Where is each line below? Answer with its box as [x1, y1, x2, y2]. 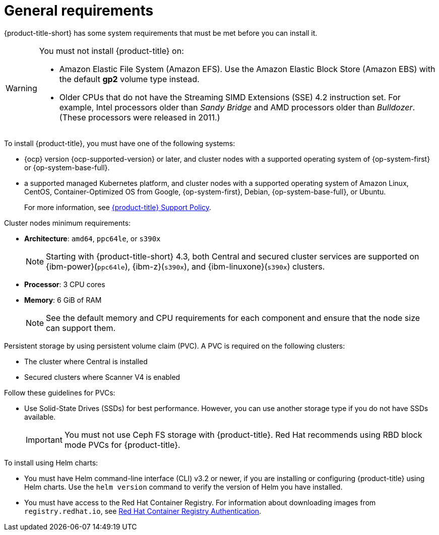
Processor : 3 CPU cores [24, 280, 105, 289]
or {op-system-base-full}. [24, 163, 110, 172]
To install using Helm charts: [4, 458, 98, 467]
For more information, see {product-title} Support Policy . [24, 203, 212, 212]
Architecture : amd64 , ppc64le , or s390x [24, 234, 161, 243]
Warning [6, 83, 37, 93]
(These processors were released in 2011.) [59, 112, 220, 122]
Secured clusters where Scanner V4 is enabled [24, 372, 180, 381]
